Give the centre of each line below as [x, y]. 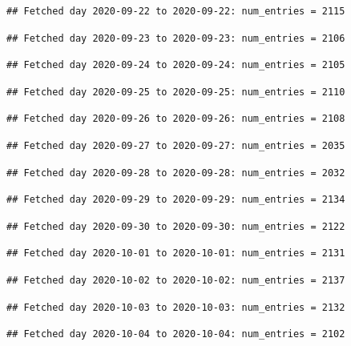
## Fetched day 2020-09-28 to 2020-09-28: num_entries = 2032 [176, 173]
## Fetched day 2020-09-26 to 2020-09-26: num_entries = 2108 [176, 119]
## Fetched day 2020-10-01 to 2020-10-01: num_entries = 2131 [176, 253]
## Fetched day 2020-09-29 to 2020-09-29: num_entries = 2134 [176, 200]
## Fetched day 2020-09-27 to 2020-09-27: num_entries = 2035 [176, 145]
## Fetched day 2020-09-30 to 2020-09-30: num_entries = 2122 [176, 226]
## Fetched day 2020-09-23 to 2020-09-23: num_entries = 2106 [176, 38]
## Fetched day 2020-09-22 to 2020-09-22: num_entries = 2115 [176, 11]
